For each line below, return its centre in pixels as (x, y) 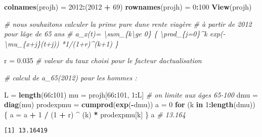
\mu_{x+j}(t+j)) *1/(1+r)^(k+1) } (61, 43)
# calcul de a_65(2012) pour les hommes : (71, 77)
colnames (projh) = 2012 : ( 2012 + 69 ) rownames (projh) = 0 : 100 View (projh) (128, 7)
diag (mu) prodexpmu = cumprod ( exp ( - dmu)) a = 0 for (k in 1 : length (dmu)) (130, 104)
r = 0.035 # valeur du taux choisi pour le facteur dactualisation (103, 60)
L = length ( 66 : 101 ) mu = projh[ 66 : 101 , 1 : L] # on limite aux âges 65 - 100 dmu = (131, 94)
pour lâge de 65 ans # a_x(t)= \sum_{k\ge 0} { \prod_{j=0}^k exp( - (115, 34)
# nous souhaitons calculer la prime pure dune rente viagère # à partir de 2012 (128, 24)
